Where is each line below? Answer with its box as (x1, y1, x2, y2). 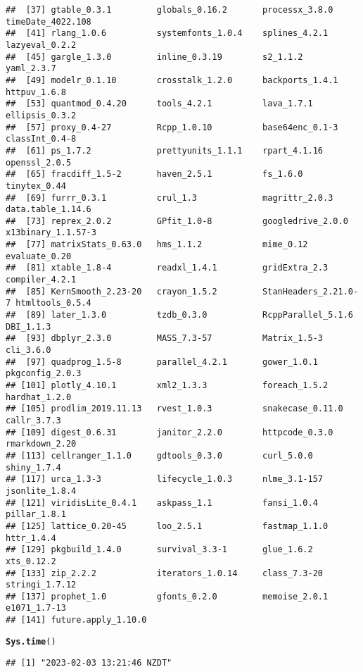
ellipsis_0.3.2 (6, 110, 77, 120)
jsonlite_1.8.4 (6, 485, 77, 496)
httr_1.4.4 (6, 533, 56, 543)
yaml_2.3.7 (6, 63, 56, 74)
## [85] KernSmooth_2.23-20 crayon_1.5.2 (6, 286, 217, 297)
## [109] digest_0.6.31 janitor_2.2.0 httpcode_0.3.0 (6, 427, 333, 437)
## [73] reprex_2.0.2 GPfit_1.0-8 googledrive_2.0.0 (6, 216, 348, 226)
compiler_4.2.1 (6, 275, 77, 285)
